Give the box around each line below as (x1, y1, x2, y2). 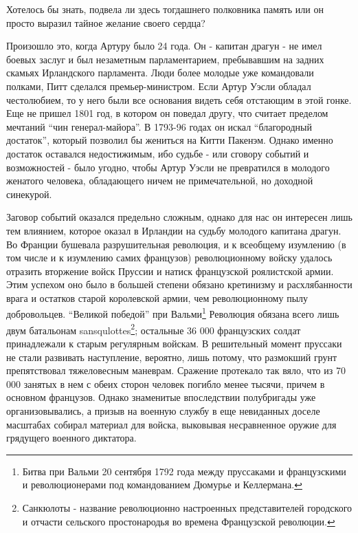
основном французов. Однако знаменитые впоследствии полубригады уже (6, 390, 316, 404)
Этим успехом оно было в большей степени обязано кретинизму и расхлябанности (6, 277, 353, 292)
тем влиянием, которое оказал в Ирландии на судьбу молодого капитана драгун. (6, 223, 342, 237)
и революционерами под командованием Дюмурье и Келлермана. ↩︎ (22, 477, 302, 492)
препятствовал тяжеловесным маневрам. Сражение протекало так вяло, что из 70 (6, 363, 346, 378)
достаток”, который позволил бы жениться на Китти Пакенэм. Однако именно (6, 133, 333, 147)
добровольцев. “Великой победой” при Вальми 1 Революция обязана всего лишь (6, 305, 339, 321)
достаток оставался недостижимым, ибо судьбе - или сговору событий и (6, 146, 309, 160)
